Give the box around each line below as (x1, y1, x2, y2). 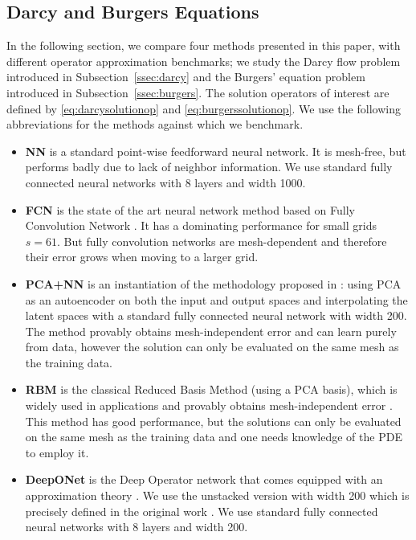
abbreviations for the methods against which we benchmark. (6, 116, 304, 133)
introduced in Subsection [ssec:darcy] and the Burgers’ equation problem (6, 68, 365, 85)
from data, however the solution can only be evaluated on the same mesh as (25, 338, 399, 355)
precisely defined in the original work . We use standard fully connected (25, 502, 378, 519)
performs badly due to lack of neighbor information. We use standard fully (25, 158, 393, 175)
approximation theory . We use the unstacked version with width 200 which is (25, 487, 410, 504)
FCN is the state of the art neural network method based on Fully (25, 201, 355, 218)
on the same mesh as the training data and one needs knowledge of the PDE (25, 428, 402, 445)
